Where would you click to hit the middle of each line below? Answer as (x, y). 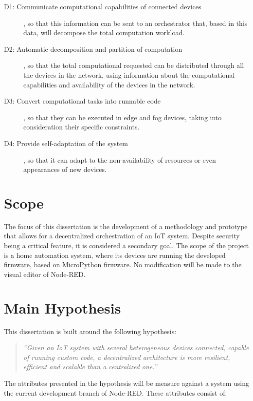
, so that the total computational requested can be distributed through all (134, 65)
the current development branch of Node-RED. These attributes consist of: (116, 392)
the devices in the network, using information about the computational (129, 74)
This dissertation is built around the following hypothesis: (90, 331)
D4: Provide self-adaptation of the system (66, 143)
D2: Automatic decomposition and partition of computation (93, 49)
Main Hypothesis (63, 307)
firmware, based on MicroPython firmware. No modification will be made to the (123, 264)
